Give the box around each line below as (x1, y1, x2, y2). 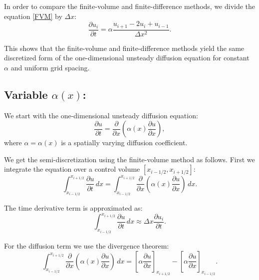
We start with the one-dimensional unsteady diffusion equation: (4, 110, 198, 120)
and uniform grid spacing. (10, 62, 90, 72)
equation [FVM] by (4, 10, 62, 21)
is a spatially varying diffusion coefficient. (61, 137, 188, 148)
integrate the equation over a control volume (4, 164, 140, 174)
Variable (4, 86, 48, 102)
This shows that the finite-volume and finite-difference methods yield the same (4, 42, 245, 53)
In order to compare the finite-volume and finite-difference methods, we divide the (4, 1, 256, 11)
